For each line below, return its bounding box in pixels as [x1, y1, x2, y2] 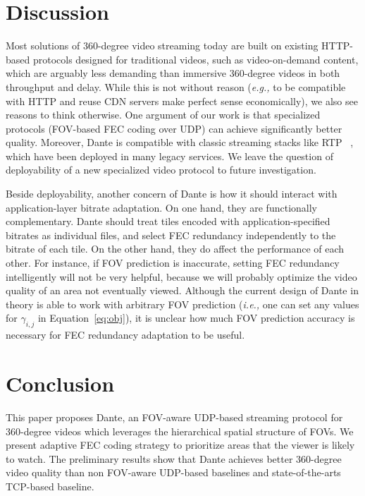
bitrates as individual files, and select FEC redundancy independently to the [6, 227, 336, 242]
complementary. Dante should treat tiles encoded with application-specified [6, 214, 330, 229]
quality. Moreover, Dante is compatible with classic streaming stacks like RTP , [6, 135, 354, 150]
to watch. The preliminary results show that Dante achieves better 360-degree [6, 451, 342, 466]
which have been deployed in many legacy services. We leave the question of [6, 148, 333, 163]
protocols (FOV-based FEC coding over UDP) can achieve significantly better [6, 121, 342, 135]
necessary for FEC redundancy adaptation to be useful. [6, 327, 245, 342]
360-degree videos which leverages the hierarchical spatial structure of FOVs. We [6, 423, 354, 438]
